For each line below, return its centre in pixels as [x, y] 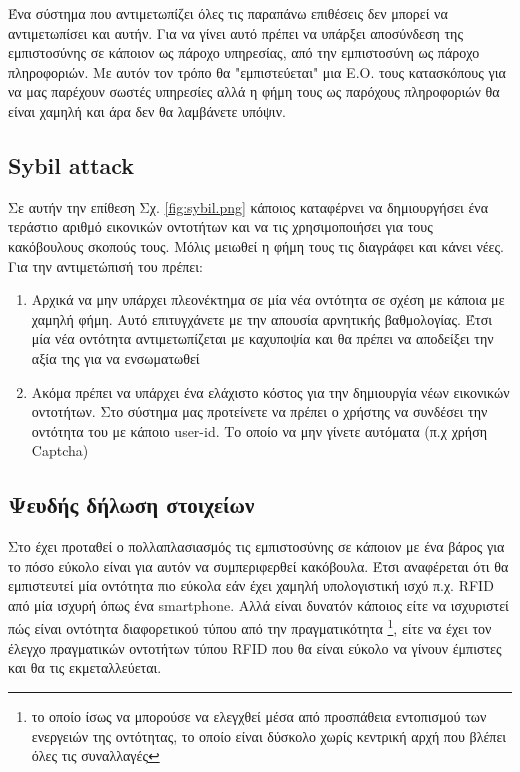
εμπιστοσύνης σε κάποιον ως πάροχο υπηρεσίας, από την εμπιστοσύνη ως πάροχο [244, 52]
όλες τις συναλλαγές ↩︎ [95, 755]
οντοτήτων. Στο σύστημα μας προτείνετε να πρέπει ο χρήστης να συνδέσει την [259, 411]
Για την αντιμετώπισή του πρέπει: [105, 265]
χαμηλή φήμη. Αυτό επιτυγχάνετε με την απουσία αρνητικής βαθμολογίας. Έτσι [261, 318]
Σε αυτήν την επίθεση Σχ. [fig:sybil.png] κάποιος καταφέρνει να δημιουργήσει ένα [248, 206]
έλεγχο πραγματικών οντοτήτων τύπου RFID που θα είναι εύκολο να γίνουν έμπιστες [255, 647]
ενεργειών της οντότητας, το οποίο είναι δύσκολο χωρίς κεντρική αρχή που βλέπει [269, 735]
